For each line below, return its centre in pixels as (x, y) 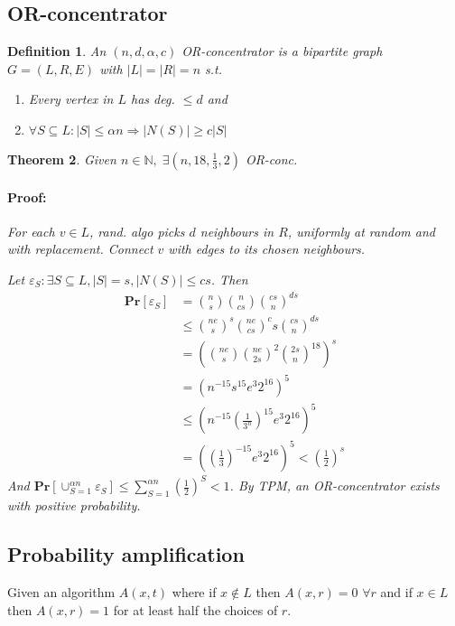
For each (31, 231)
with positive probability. (74, 505)
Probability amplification (126, 554)
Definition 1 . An (57, 51)
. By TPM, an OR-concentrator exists (334, 486)
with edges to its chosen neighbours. (267, 249)
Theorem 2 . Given (62, 159)
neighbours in (237, 231)
